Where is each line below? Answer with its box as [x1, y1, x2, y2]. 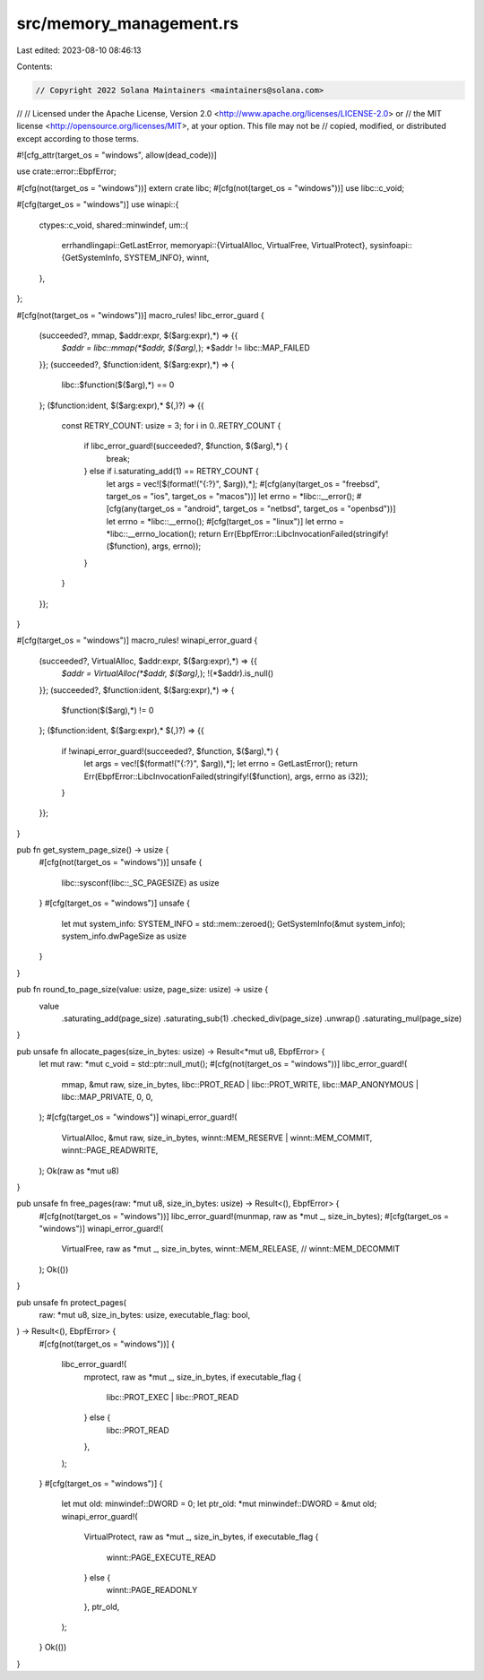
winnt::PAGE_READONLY [106, 1585, 198, 1596]
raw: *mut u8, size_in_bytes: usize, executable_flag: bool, [39, 1310, 251, 1321]
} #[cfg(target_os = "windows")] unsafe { [39, 897, 190, 909]
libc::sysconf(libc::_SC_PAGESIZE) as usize [61, 877, 220, 888]
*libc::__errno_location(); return [106, 529, 221, 540]
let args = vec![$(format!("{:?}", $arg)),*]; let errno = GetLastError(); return [83, 758, 359, 769]
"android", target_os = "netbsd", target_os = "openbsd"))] [184, 503, 396, 515]
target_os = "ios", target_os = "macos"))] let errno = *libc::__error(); [106, 490, 355, 501]
